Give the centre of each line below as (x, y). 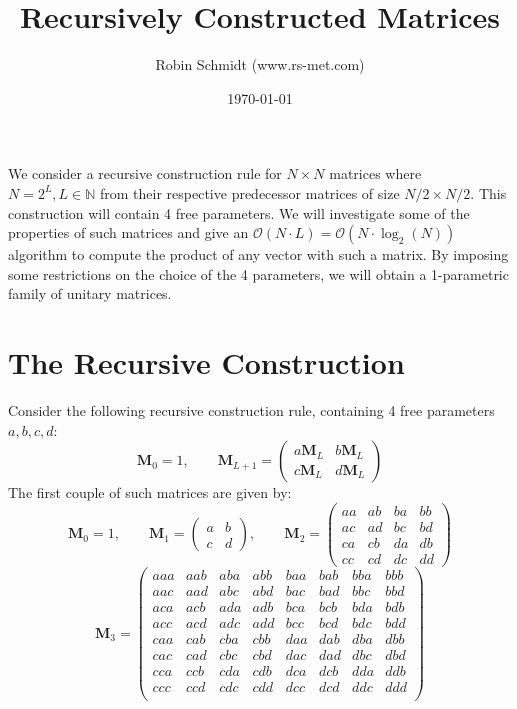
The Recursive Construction (206, 362)
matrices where (375, 173)
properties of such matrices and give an (128, 232)
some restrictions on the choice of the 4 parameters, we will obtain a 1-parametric (258, 273)
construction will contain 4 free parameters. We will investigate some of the (239, 212)
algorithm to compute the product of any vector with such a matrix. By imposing (258, 254)
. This (488, 192)
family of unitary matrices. (90, 293)
